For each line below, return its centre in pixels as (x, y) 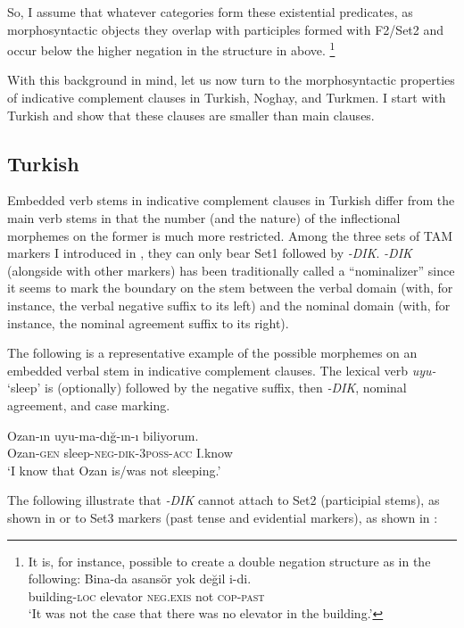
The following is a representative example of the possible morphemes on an (212, 353)
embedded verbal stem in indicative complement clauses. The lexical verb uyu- (222, 370)
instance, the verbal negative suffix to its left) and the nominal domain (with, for (229, 305)
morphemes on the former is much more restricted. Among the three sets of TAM (230, 235)
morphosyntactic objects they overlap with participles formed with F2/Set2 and (226, 29)
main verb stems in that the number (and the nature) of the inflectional (204, 218)
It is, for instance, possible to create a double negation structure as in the (229, 561)
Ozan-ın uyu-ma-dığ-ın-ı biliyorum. (103, 435)
